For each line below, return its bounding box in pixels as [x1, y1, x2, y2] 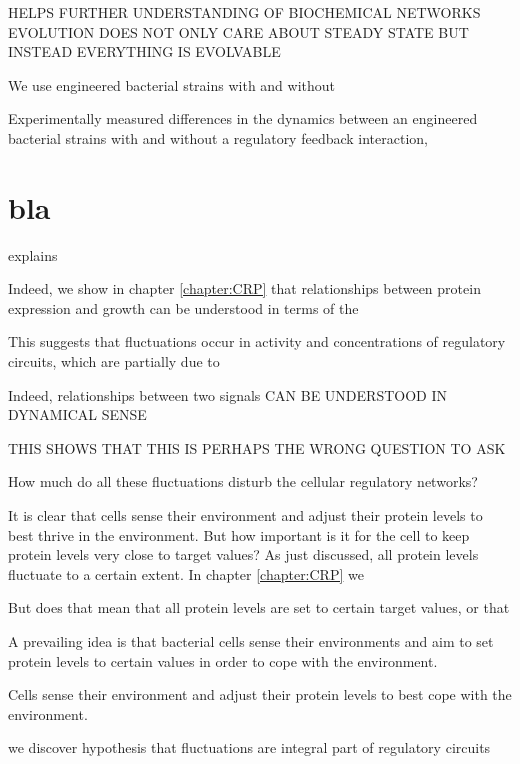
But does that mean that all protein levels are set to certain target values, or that [8, 597, 510, 618]
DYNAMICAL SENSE [8, 404, 147, 425]
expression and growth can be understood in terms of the [8, 297, 359, 318]
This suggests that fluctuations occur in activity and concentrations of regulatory [8, 331, 506, 352]
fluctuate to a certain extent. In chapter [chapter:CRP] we [8, 563, 364, 584]
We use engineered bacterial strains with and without [8, 74, 336, 95]
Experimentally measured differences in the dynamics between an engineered [8, 108, 478, 129]
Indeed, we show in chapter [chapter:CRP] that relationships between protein [8, 278, 481, 299]
